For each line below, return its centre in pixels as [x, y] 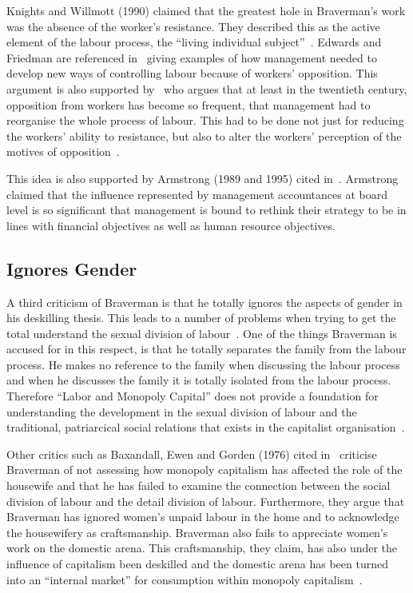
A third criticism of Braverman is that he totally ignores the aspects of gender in [205, 302]
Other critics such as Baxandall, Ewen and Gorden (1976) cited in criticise [192, 454]
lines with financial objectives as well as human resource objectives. [171, 225]
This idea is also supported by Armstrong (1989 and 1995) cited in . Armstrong [203, 178]
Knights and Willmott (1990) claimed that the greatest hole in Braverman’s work [206, 10]
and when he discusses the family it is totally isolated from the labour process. [199, 380]
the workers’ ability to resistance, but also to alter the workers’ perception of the [204, 135]
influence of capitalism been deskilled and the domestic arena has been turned [197, 564]
